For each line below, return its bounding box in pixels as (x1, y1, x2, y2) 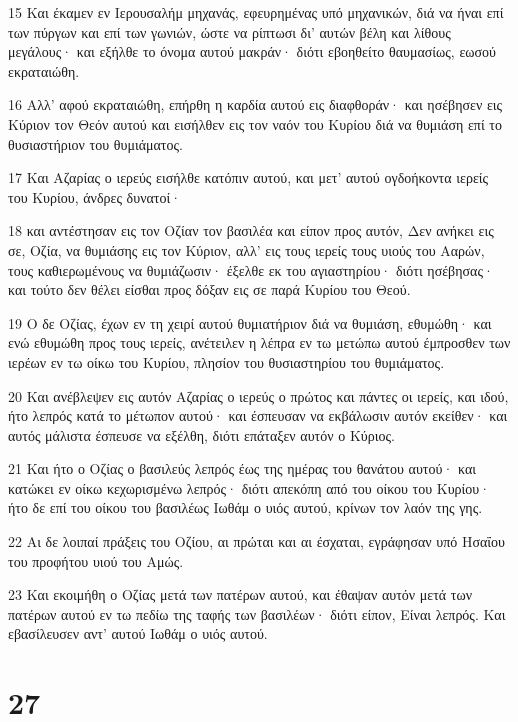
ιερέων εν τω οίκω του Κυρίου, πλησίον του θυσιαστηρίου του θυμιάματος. (8, 351, 445, 372)
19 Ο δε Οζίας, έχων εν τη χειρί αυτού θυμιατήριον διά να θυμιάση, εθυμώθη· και (8, 312, 492, 333)
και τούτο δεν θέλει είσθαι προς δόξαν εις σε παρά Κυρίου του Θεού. (8, 279, 411, 300)
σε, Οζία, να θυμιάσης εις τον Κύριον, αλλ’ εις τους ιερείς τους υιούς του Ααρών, (8, 239, 485, 260)
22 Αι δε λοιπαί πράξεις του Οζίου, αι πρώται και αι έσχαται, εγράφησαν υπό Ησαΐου (8, 531, 505, 552)
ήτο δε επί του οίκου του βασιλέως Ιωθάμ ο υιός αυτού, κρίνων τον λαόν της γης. (8, 497, 483, 518)
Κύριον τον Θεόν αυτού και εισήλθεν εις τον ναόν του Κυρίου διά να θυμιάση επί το (8, 113, 502, 134)
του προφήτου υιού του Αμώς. (8, 550, 184, 571)
